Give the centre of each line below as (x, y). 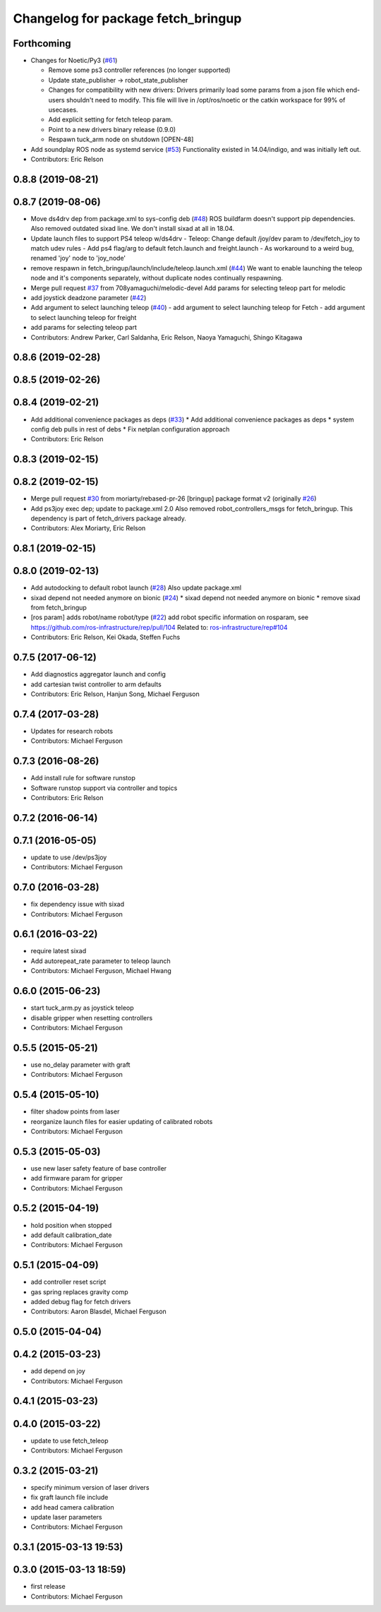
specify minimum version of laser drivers (90, 1487)
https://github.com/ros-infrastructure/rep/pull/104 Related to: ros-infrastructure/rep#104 (159, 627)
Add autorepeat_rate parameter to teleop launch (101, 961)
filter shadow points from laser (75, 1111)
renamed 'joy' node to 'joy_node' (78, 258)
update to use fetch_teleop (69, 1440)
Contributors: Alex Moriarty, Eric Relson (88, 528)
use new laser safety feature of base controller (99, 1168)
